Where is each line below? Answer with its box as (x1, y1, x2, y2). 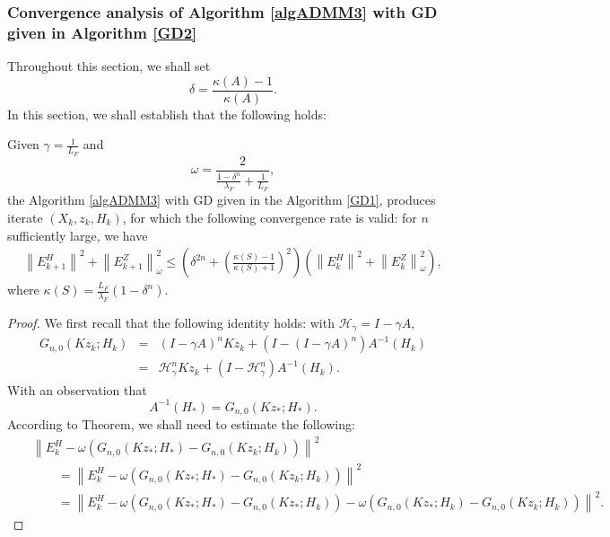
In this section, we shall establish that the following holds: (7, 104, 327, 123)
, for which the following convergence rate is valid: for (122, 207, 417, 226)
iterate (7, 207, 43, 226)
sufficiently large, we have (7, 225, 148, 244)
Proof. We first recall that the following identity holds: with (7, 313, 335, 331)
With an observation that (7, 380, 147, 399)
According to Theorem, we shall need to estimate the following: (7, 415, 355, 434)
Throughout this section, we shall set (7, 57, 211, 75)
